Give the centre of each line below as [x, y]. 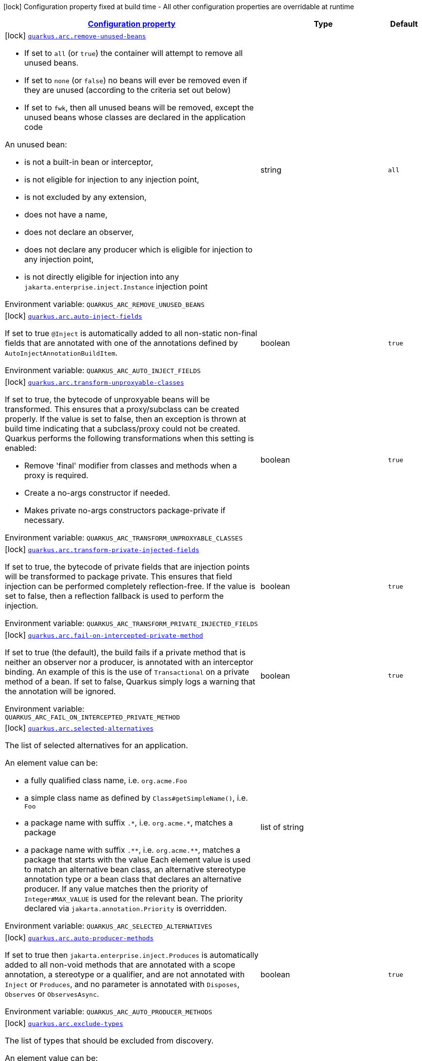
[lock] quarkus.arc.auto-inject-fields [74, 316]
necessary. [44, 520]
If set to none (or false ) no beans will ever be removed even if [136, 80]
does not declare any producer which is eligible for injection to [139, 250]
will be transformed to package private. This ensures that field [119, 576]
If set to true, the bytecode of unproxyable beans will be [107, 399]
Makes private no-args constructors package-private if [125, 510]
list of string [282, 827]
